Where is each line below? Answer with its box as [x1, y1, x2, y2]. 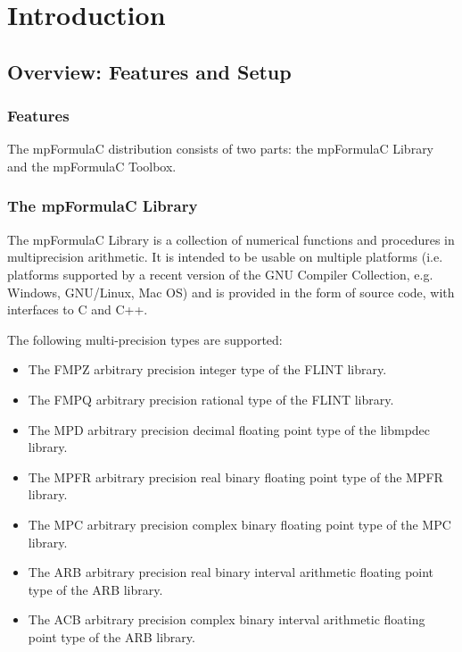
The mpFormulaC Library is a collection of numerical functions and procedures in [7, 230, 455, 248]
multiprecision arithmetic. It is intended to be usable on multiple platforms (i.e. [7, 247, 443, 266]
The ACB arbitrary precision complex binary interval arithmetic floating [28, 610, 425, 629]
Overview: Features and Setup [7, 57, 292, 85]
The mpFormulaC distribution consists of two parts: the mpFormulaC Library [7, 139, 434, 158]
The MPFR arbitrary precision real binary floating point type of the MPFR [28, 467, 443, 486]
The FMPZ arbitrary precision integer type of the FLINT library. [28, 360, 387, 379]
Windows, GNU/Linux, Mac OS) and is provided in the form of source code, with [7, 282, 455, 301]
